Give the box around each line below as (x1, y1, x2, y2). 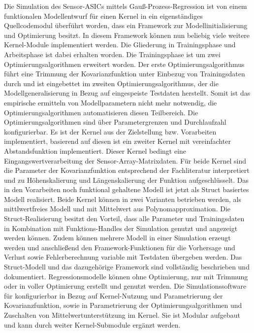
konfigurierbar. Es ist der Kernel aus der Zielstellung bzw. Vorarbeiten (4, 126, 217, 136)
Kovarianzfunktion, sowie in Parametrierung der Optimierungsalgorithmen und (4, 300, 242, 310)
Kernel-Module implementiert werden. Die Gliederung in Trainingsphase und (4, 39, 236, 50)
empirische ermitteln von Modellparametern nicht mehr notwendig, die (4, 97, 217, 107)
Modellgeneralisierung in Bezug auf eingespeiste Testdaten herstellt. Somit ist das (4, 88, 251, 98)
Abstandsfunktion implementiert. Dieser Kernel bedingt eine (4, 145, 187, 156)
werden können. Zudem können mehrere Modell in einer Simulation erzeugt (4, 233, 231, 243)
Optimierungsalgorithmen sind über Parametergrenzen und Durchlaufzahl (4, 117, 226, 127)
